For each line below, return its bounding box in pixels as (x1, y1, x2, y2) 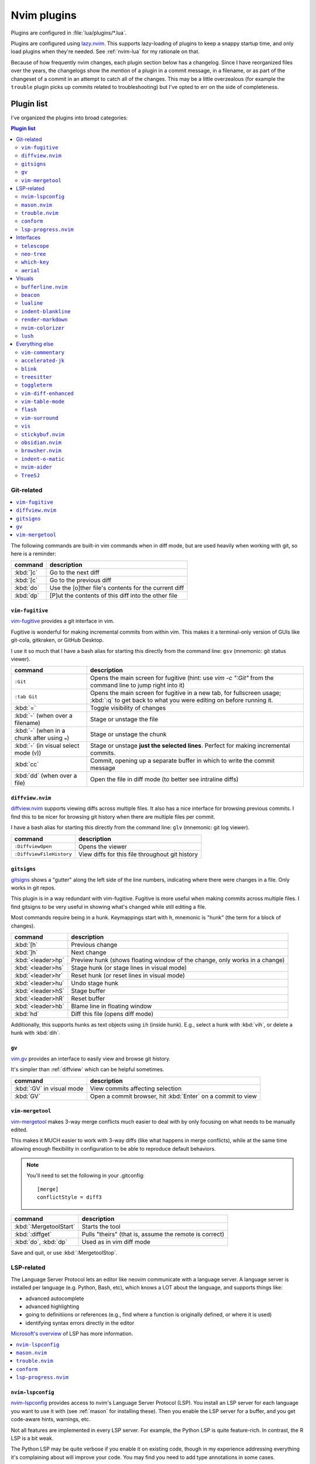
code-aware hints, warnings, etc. (11, 1416, 91, 1423)
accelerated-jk (21, 357, 65, 364)
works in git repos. (11, 884, 56, 891)
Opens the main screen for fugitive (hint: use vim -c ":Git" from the (90, 674, 274, 682)
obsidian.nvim (21, 439, 61, 446)
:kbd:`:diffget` (14, 1230, 52, 1238)
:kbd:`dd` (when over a (14, 772, 77, 780)
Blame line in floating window (71, 1002, 152, 1010)
